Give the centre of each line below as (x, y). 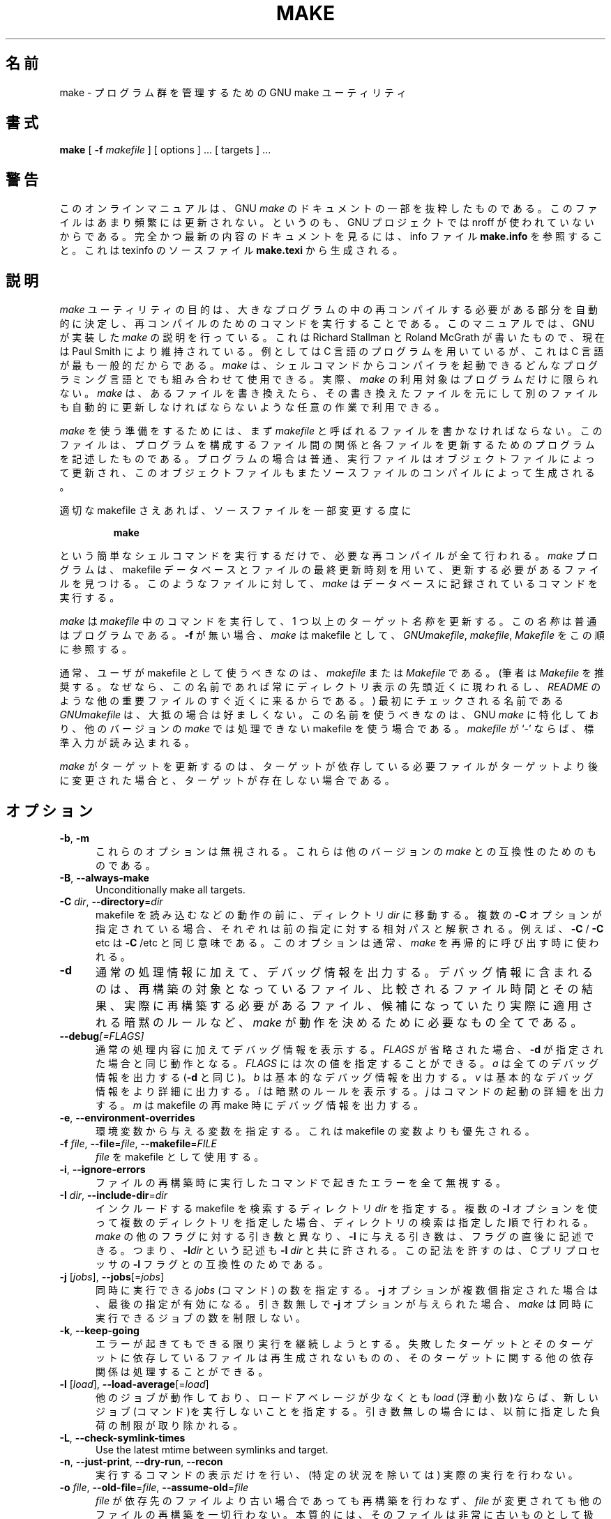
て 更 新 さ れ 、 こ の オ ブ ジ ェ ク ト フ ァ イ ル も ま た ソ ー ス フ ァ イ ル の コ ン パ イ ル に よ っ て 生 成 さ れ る (327, 473)
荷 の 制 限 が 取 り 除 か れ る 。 (169, 1425)
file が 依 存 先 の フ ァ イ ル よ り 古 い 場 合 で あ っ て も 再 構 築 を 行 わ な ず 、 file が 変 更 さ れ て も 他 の (349, 1500)
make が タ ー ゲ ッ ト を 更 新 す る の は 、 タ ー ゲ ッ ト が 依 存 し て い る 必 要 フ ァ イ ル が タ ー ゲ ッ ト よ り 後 (329, 766)
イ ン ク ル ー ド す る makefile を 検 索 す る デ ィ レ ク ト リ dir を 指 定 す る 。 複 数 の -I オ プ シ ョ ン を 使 (347, 1208)
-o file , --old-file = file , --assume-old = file (154, 1487)
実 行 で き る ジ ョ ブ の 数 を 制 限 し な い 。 (201, 1317)
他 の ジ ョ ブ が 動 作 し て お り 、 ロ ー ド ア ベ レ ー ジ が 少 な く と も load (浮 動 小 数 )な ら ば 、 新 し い (347, 1397)
